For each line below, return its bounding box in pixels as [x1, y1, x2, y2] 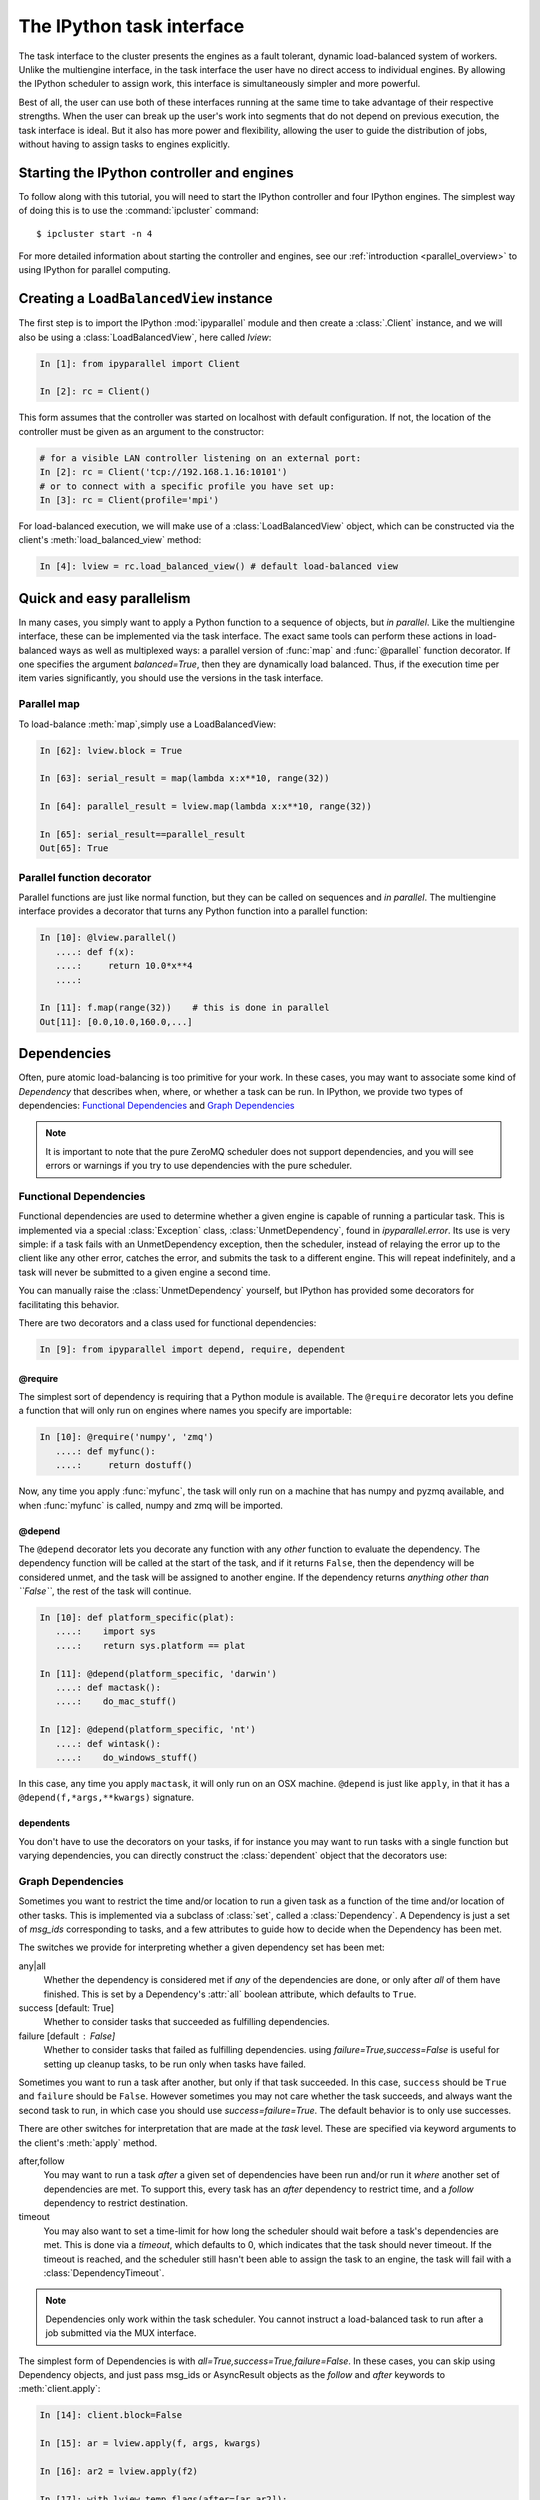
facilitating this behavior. [18, 1298, 120, 1310]
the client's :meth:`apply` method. [18, 2136, 158, 2149]
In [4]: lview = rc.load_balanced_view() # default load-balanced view [39, 561, 399, 572]
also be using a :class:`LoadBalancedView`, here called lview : [18, 331, 272, 343]
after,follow [18, 2155, 65, 2167]
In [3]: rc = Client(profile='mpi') [39, 494, 220, 505]
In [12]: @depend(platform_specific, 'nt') [39, 1724, 257, 1735]
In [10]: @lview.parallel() [39, 932, 177, 944]
